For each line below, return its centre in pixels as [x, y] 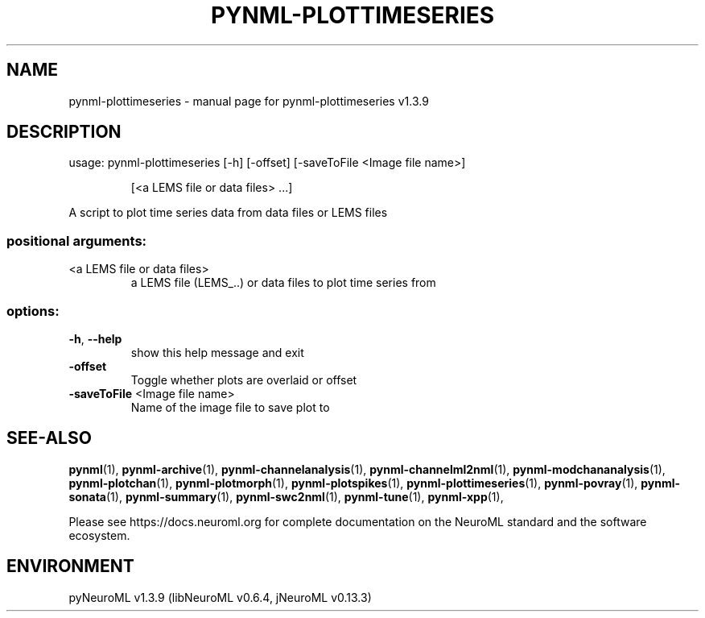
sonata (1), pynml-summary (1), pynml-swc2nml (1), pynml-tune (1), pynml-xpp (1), [286, 496]
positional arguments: [77, 241]
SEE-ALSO [49, 438]
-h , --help [95, 338]
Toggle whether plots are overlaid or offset [244, 380]
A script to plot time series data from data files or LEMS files [228, 213]
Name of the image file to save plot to [230, 407]
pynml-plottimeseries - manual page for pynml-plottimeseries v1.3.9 [249, 101]
